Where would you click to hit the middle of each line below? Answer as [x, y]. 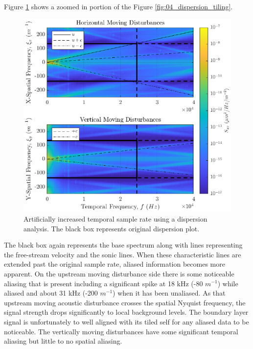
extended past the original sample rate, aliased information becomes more [115, 264]
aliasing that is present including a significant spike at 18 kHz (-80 [103, 283]
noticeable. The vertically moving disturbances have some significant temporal [121, 331]
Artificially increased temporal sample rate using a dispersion [115, 218]
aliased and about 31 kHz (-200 [51, 293]
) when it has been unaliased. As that [169, 293]
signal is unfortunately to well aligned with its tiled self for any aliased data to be [126, 321]
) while [228, 283]
